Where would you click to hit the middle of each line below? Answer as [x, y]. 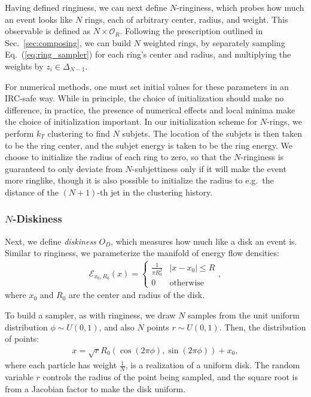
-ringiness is [262, 157]
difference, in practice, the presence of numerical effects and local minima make [150, 109]
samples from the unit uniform [244, 315]
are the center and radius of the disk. [137, 295]
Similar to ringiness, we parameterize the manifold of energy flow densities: [142, 253]
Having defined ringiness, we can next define [86, 7]
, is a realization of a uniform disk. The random [213, 365]
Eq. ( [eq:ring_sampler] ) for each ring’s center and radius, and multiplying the [148, 54]
